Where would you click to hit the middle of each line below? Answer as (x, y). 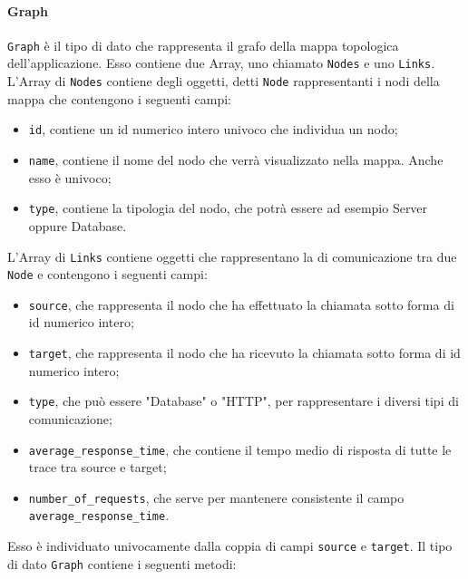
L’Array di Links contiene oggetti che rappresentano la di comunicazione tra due (232, 256)
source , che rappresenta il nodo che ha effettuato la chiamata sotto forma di (241, 304)
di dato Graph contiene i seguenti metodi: (122, 563)
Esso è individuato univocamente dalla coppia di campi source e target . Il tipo (230, 546)
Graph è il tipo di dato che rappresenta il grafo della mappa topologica (203, 45)
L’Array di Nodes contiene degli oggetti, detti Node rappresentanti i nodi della (224, 81)
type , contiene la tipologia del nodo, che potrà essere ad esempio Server (228, 208)
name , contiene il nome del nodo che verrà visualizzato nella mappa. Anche (236, 160)
